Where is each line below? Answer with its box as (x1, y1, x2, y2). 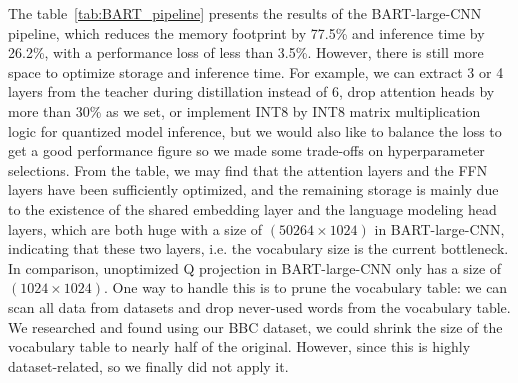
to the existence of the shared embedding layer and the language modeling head (8, 198, 497, 219)
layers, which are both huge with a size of (8, 218, 263, 239)
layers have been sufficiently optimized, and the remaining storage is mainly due (8, 179, 499, 200)
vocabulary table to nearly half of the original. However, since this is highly (8, 336, 471, 357)
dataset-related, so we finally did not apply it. (8, 355, 289, 376)
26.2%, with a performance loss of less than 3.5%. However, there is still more (8, 42, 484, 63)
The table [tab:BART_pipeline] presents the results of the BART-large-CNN (8, 3, 482, 23)
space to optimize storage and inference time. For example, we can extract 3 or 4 (8, 61, 504, 82)
